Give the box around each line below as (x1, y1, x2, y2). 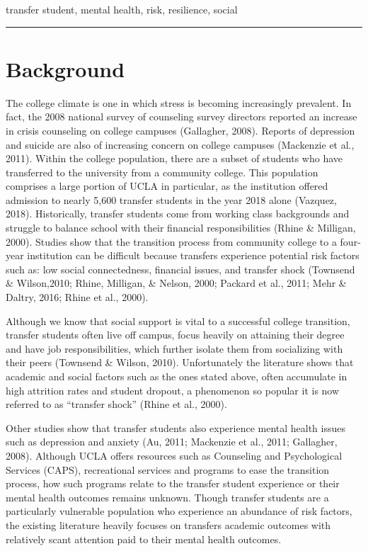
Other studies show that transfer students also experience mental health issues (6, 420, 346, 435)
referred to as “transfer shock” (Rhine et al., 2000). (6, 397, 227, 411)
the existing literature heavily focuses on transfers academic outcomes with (6, 517, 331, 532)
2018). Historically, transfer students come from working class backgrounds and (6, 206, 350, 221)
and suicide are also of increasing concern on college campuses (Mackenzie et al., (6, 137, 355, 152)
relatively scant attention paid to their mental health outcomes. (6, 531, 282, 546)
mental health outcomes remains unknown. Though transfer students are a (6, 489, 329, 504)
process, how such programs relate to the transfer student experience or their (6, 476, 340, 491)
